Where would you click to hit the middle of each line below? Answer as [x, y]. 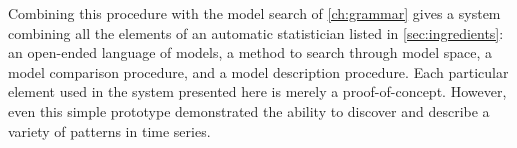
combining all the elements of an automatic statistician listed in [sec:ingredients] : [256, 32]
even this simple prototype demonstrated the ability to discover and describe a [249, 110]
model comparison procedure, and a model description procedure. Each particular [258, 71]
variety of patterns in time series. [109, 130]
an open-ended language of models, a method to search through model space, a [250, 52]
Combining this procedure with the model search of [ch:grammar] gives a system [254, 13]
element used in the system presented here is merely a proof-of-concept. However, [257, 91]
